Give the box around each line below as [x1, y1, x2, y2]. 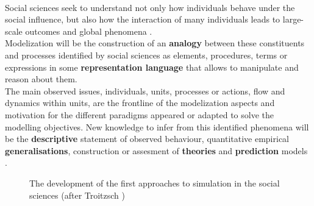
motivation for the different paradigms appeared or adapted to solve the [5, 108, 274, 121]
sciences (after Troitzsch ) [29, 188, 125, 201]
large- [282, 13, 304, 26]
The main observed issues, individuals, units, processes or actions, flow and [5, 84, 285, 97]
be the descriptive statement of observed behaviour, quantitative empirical [5, 132, 289, 145]
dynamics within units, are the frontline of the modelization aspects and [5, 96, 275, 109]
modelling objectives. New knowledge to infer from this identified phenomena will [5, 120, 309, 133]
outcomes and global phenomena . [25, 24, 152, 37]
